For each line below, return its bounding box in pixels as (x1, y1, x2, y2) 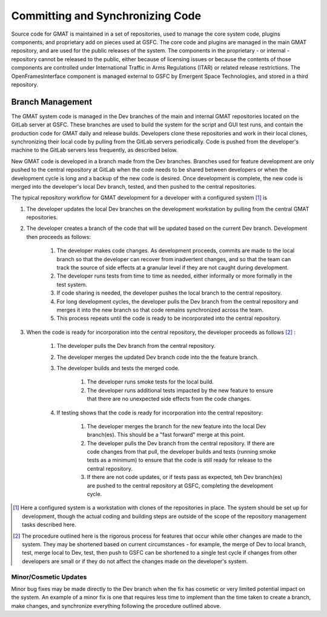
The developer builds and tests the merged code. (56, 364, 180, 371)
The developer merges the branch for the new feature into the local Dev (87, 422, 266, 429)
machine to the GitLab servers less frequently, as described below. (11, 146, 178, 154)
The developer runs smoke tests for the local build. (87, 378, 214, 385)
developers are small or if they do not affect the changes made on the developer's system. (22, 557, 248, 565)
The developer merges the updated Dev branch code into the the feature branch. (56, 353, 259, 361)
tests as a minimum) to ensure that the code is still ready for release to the (87, 457, 272, 464)
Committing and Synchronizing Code (11, 9, 202, 22)
